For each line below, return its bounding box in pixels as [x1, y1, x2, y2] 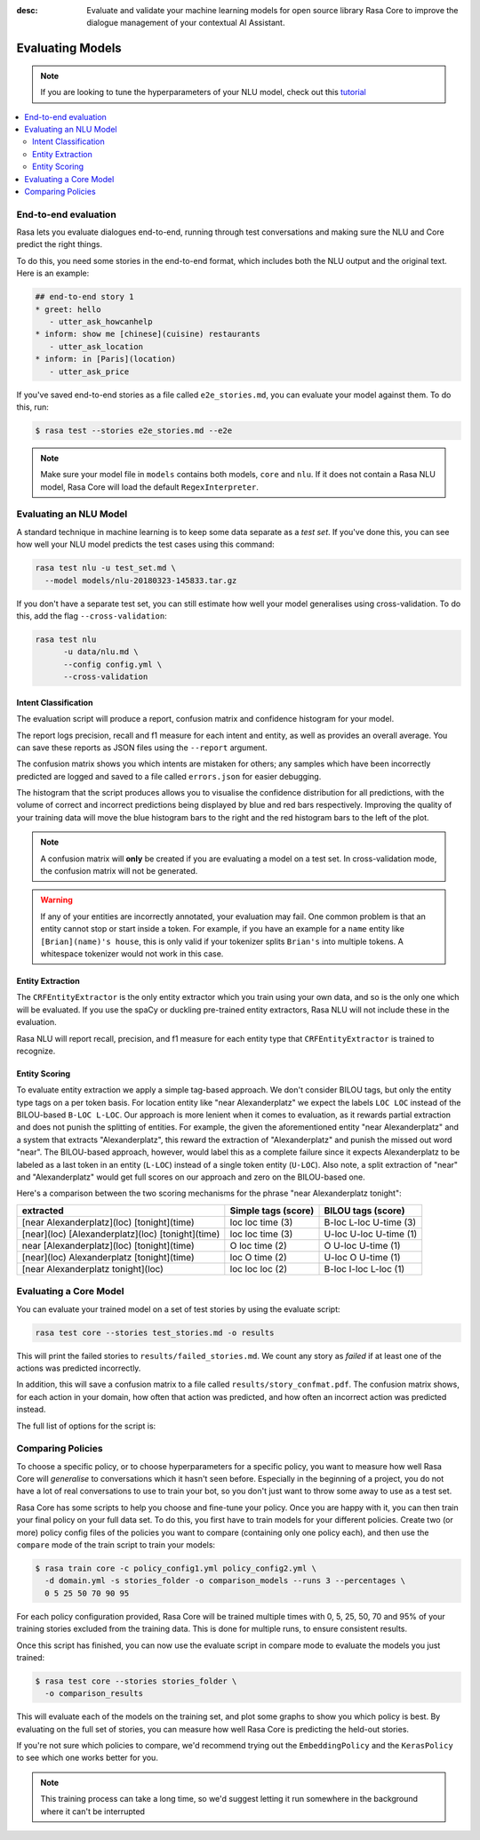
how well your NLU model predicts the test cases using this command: [16, 539, 275, 550]
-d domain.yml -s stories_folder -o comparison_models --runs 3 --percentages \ [44, 1576, 406, 1586]
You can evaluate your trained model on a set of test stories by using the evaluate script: [16, 1303, 341, 1315]
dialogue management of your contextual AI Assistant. [86, 18, 285, 28]
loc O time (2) [229, 1251, 288, 1263]
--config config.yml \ [63, 659, 163, 669]
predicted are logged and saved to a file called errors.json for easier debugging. [16, 771, 322, 781]
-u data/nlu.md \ [63, 647, 140, 657]
